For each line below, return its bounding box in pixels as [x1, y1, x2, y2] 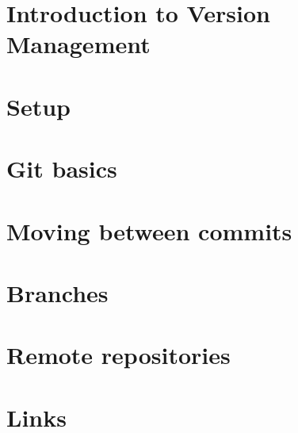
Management [6, 28, 151, 60]
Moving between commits [6, 214, 292, 247]
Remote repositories [6, 339, 231, 371]
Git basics [6, 152, 117, 185]
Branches [6, 276, 109, 308]
